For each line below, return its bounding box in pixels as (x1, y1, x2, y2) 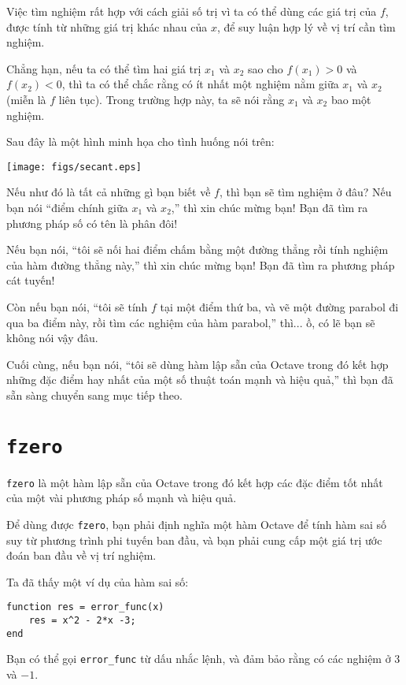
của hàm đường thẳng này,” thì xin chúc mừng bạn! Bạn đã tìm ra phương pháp (6, 256, 395, 273)
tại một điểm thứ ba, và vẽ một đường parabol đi (160, 298, 399, 315)
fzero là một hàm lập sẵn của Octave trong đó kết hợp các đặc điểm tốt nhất (6, 474, 383, 490)
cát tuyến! (6, 272, 55, 289)
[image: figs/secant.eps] (6, 161, 142, 173)
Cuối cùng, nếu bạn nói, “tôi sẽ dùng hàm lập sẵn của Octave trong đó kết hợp (6, 356, 389, 372)
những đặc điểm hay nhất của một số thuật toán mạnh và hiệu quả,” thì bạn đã (6, 371, 393, 388)
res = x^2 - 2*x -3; (28, 615, 136, 627)
